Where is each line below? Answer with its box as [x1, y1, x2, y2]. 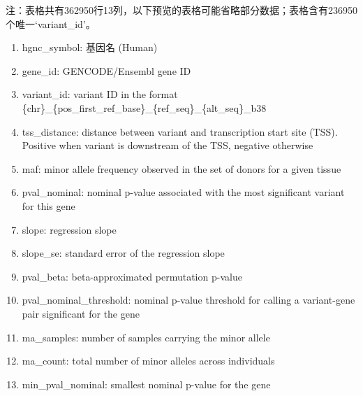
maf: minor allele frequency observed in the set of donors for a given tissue [22, 161, 341, 176]
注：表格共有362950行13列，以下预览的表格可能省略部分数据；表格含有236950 [6, 3, 357, 17]
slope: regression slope [22, 222, 117, 236]
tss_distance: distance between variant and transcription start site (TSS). [22, 124, 338, 139]
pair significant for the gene [22, 306, 140, 320]
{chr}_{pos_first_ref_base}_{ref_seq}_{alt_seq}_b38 [22, 100, 267, 115]
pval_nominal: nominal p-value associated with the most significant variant [22, 185, 345, 199]
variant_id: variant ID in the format [22, 87, 178, 101]
